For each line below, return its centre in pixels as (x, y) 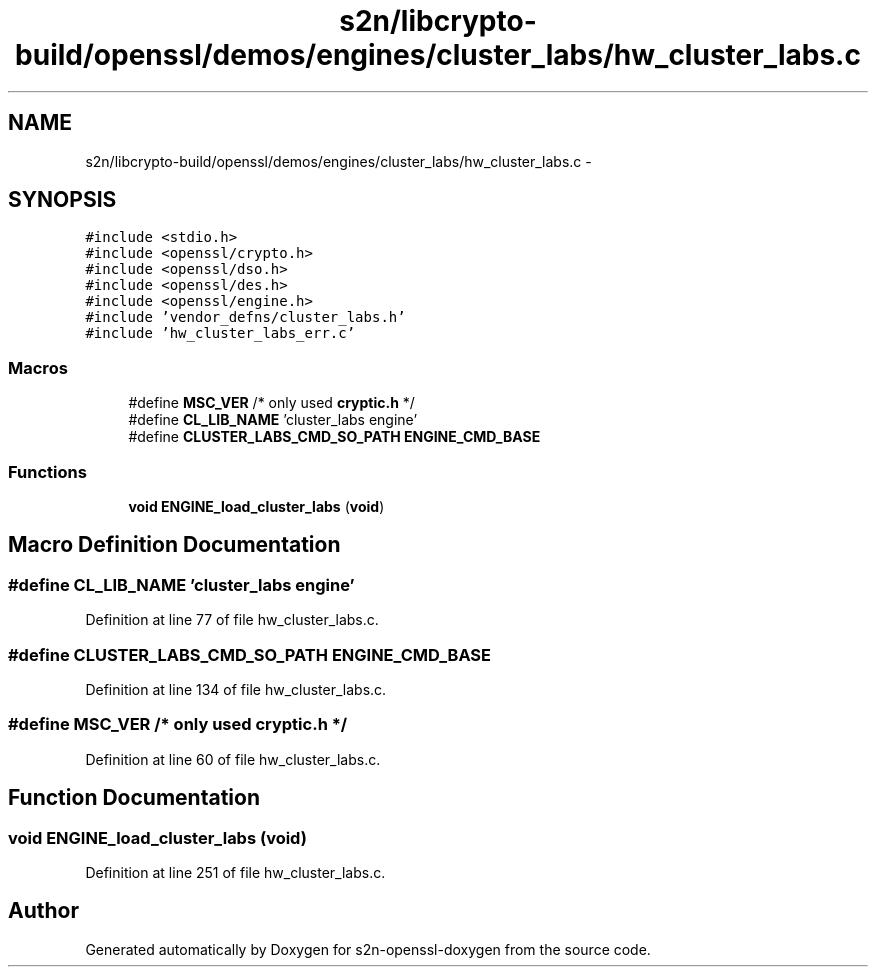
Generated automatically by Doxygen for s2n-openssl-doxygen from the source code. (368, 949)
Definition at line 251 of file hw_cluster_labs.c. (235, 872)
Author (43, 911)
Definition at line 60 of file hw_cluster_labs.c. (233, 759)
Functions (47, 471)
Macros (38, 367)
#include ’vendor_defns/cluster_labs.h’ (245, 317)
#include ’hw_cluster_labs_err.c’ (220, 333)
